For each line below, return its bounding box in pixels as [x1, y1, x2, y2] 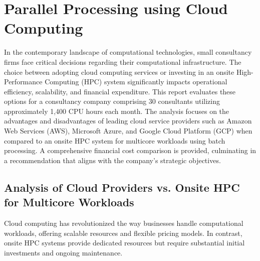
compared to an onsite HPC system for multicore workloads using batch [4, 135, 225, 146]
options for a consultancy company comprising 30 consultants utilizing [4, 96, 220, 106]
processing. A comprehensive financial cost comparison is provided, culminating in [4, 145, 256, 156]
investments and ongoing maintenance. [4, 247, 123, 257]
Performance [4, 76, 43, 87]
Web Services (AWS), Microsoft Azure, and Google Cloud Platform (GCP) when [4, 125, 252, 136]
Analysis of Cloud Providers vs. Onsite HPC [4, 179, 240, 195]
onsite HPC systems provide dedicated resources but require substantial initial [4, 237, 245, 248]
